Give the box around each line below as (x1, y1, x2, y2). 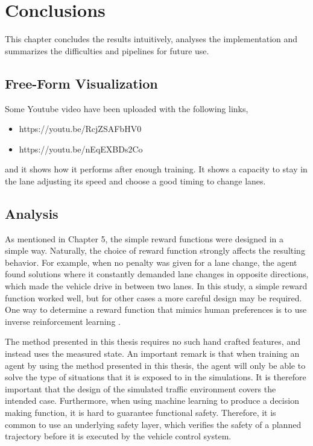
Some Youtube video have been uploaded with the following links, (5, 102, 248, 115)
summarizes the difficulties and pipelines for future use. (5, 44, 209, 57)
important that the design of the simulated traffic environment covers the (5, 382, 276, 395)
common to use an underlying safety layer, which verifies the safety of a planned (5, 418, 302, 430)
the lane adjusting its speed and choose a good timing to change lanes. (5, 174, 266, 187)
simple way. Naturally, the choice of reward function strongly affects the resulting (5, 244, 305, 257)
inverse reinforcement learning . (5, 315, 121, 327)
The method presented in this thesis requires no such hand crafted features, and (5, 335, 300, 348)
